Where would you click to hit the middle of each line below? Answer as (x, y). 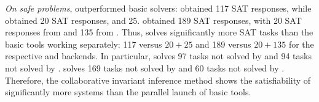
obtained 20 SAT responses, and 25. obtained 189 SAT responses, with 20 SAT (153, 20)
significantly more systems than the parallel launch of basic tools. (128, 92)
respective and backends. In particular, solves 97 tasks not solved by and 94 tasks (158, 56)
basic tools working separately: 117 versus (84, 44)
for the (301, 44)
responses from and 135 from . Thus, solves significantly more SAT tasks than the (159, 32)
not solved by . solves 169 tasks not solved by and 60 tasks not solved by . (145, 67)
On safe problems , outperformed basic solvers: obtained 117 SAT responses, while (158, 8)
